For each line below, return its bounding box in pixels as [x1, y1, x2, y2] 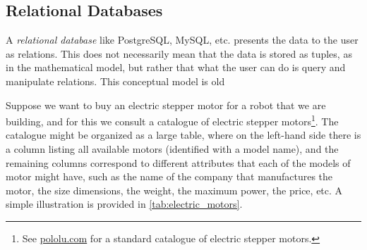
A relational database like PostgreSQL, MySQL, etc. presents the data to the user [6, 32, 359, 47]
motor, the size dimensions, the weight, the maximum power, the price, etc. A [6, 182, 343, 197]
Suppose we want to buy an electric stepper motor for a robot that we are [6, 97, 326, 112]
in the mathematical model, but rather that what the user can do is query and [6, 60, 346, 75]
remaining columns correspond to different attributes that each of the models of [6, 155, 351, 170]
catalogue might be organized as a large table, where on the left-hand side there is [6, 127, 361, 142]
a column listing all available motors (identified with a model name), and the [6, 142, 339, 156]
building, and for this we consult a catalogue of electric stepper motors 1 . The [6, 112, 339, 128]
